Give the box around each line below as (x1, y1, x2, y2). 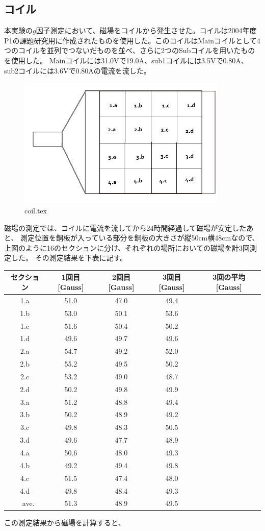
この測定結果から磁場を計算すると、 (4, 517, 125, 528)
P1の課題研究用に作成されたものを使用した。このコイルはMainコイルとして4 (4, 35, 260, 45)
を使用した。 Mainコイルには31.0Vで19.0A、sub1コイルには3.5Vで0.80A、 (4, 55, 248, 65)
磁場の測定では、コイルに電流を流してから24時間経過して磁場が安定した (4, 222, 247, 233)
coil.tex (24, 205, 47, 215)
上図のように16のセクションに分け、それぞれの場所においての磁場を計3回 (4, 242, 250, 253)
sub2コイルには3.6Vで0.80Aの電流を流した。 (4, 65, 151, 76)
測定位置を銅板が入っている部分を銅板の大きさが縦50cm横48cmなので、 (20, 232, 259, 243)
